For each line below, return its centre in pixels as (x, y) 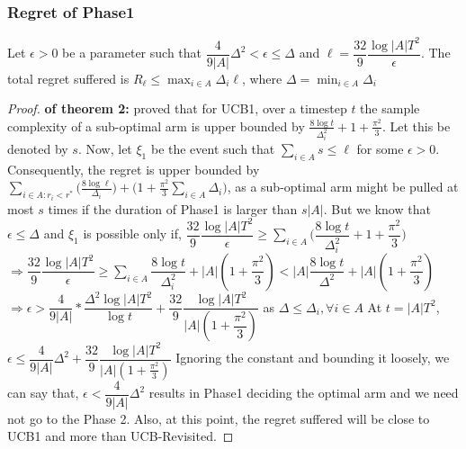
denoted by (38, 148)
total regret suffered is (68, 78)
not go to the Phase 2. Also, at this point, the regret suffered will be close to (219, 418)
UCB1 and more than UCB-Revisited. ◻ (121, 436)
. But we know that (377, 208)
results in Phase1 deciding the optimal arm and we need (304, 393)
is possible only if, (132, 233)
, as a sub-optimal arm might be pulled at (343, 187)
